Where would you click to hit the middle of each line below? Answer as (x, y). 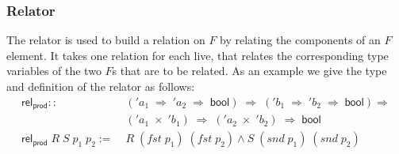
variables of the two (54, 71)
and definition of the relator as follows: (101, 86)
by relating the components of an (300, 40)
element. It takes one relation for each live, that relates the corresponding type (198, 55)
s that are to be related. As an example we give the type (249, 71)
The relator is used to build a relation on (106, 40)
